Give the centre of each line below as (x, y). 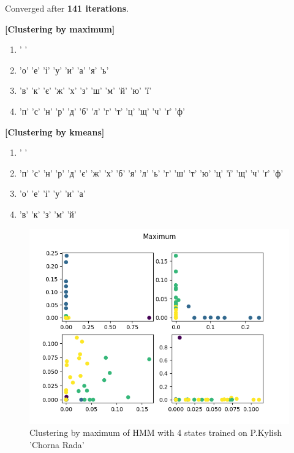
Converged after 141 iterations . (67, 8)
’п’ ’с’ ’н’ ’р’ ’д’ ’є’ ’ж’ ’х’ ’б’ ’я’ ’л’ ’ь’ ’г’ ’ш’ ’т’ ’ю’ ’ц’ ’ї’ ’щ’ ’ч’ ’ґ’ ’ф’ (151, 173)
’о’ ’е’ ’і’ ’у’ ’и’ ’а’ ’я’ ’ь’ (64, 70)
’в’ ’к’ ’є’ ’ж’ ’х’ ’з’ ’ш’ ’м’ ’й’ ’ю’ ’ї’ (85, 90)
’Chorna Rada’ (57, 444)
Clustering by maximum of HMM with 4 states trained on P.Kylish (156, 432)
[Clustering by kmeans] (55, 131)
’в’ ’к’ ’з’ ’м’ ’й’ (48, 214)
